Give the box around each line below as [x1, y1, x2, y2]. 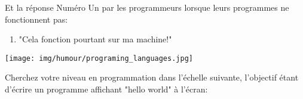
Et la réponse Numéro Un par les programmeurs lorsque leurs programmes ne [5, 1, 289, 13]
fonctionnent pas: [5, 13, 68, 25]
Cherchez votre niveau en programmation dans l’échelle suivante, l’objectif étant [5, 71, 299, 83]
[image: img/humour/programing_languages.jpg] [5, 54, 193, 63]
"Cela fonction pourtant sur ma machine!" [19, 33, 172, 45]
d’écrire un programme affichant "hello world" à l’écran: [5, 83, 208, 95]
